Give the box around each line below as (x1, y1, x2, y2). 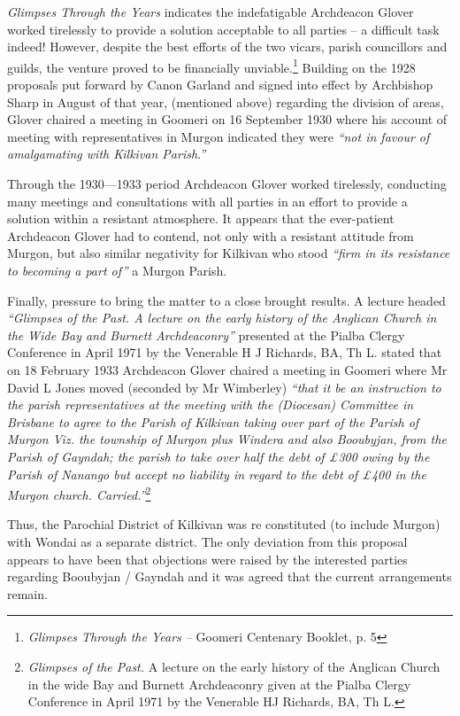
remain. (7, 584, 48, 603)
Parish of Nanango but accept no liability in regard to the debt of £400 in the (7, 464, 426, 483)
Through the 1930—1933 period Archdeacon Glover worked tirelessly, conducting (7, 175, 447, 192)
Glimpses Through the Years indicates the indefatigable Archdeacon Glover (7, 3, 414, 20)
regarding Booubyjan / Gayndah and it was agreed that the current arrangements (7, 567, 452, 586)
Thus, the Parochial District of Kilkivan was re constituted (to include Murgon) (7, 515, 441, 533)
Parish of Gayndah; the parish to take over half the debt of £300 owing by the (7, 447, 430, 465)
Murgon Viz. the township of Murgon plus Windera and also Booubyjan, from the (7, 430, 447, 448)
